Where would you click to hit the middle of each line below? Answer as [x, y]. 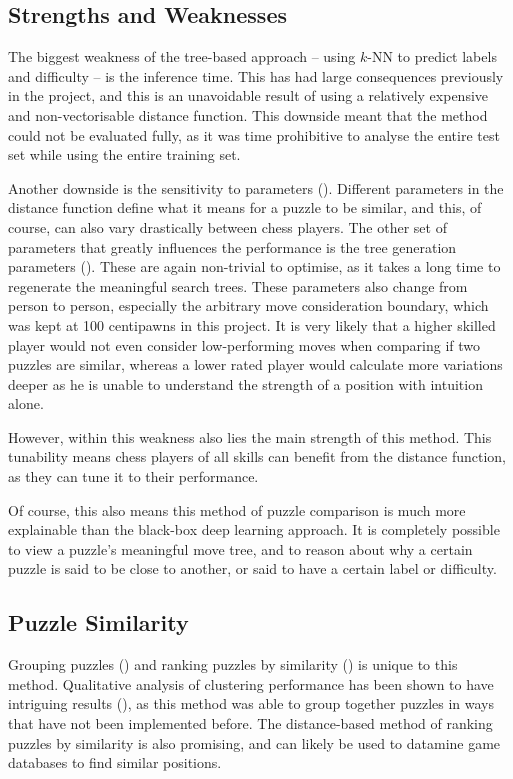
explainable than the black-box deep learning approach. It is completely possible [254, 529]
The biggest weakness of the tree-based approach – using [182, 56]
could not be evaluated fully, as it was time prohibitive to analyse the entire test [254, 134]
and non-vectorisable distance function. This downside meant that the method [248, 114]
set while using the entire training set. [124, 154]
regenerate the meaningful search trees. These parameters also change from [238, 285]
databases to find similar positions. [115, 762]
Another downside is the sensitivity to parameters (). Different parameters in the [256, 187]
